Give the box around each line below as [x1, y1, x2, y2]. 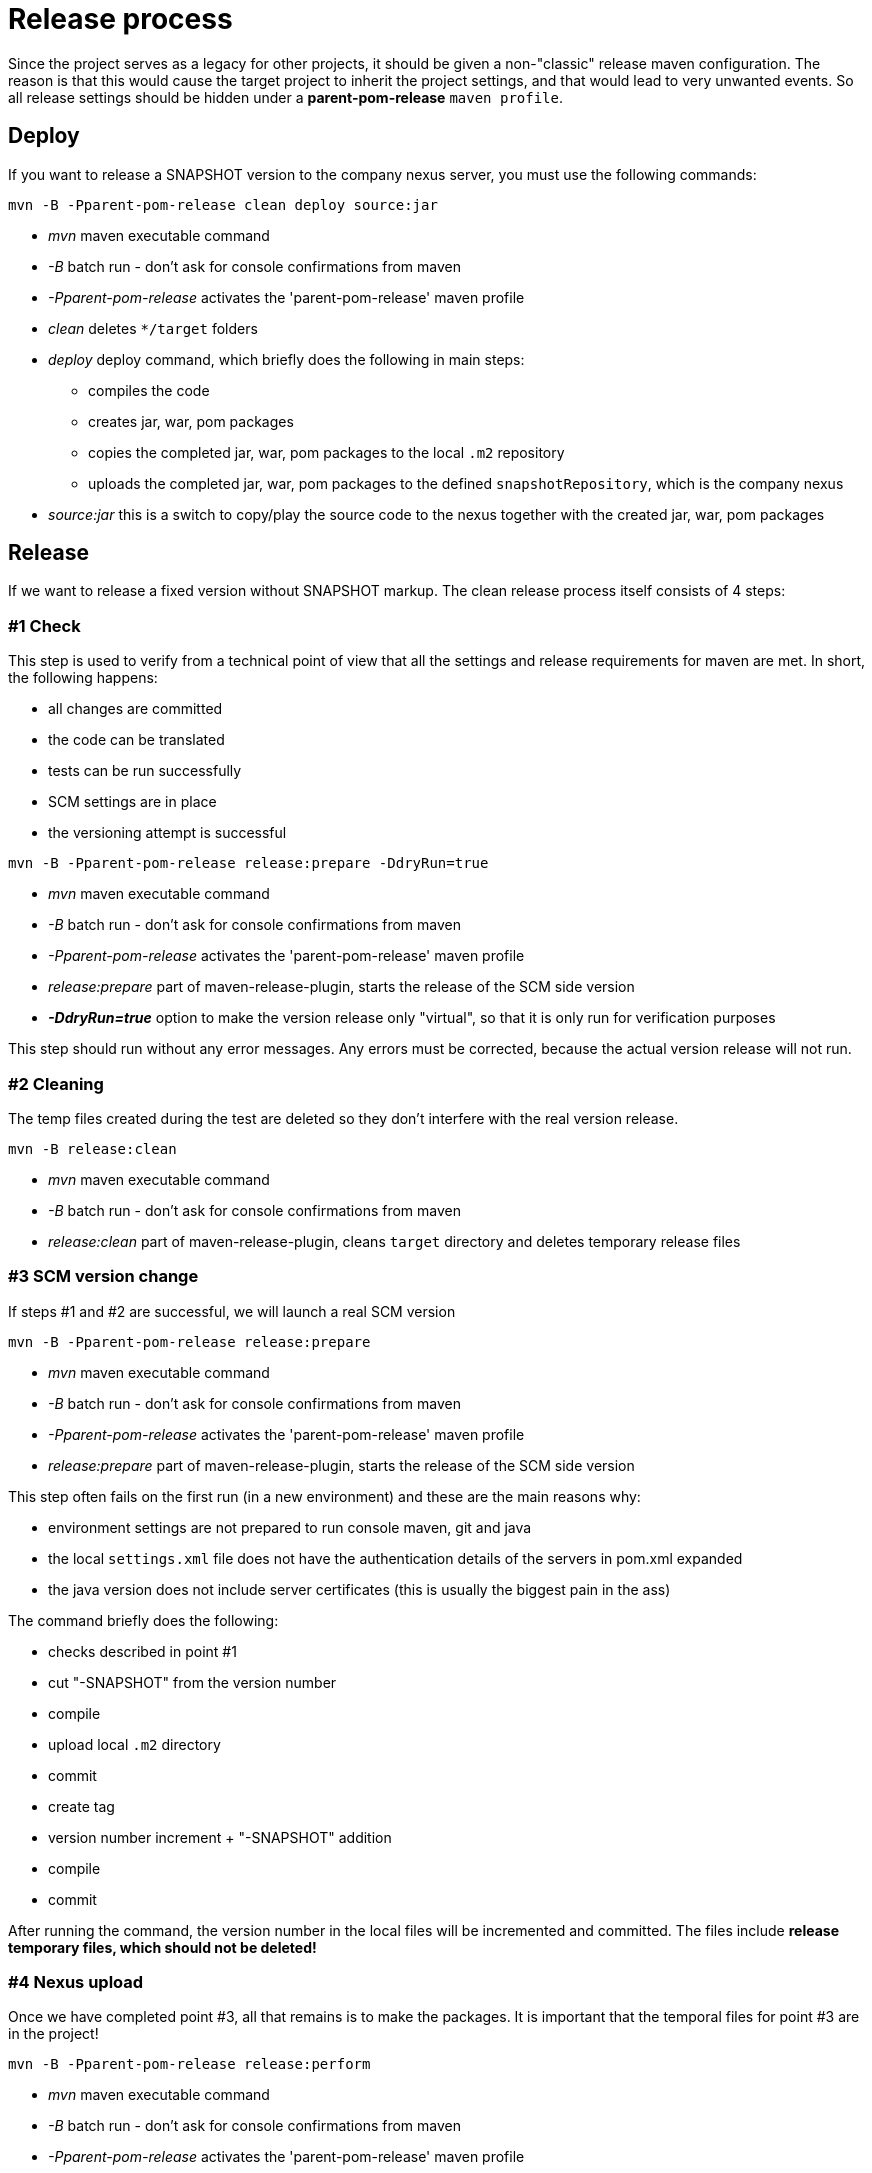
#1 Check [8, 615, 81, 636]
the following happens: [8, 669, 158, 687]
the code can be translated [48, 731, 225, 749]
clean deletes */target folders [48, 319, 258, 337]
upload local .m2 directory [48, 1735, 221, 1753]
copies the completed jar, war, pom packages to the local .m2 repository [88, 443, 565, 461]
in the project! [8, 2025, 99, 2043]
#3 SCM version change [8, 1266, 199, 1287]
